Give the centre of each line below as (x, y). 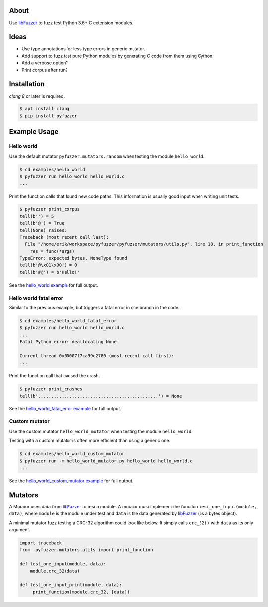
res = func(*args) (52, 251)
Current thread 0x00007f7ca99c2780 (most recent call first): (97, 355)
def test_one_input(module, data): (63, 564)
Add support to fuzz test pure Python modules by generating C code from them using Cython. (118, 56)
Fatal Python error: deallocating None (68, 342)
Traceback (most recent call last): (64, 237)
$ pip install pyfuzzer (49, 116)
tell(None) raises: (43, 230)
